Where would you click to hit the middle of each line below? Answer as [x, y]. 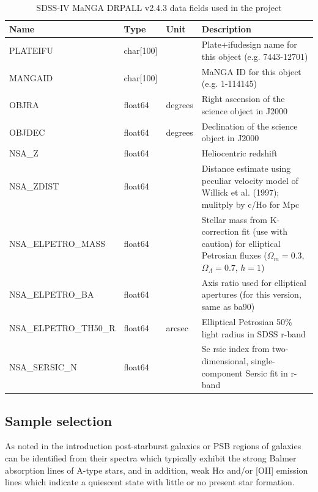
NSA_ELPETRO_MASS [57, 243]
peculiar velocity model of [250, 180]
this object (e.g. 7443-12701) [255, 57]
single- [263, 360]
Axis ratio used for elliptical [254, 282]
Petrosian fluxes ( [234, 255]
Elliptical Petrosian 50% [247, 321]
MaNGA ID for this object [251, 71]
